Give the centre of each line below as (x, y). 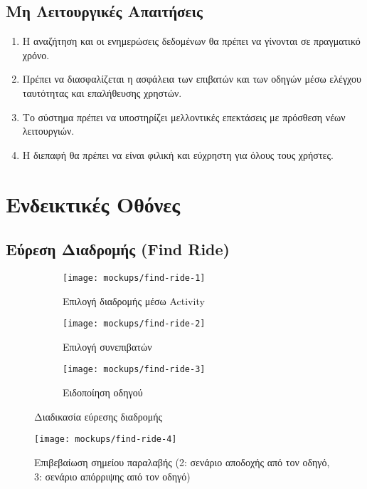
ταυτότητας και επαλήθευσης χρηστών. (102, 92)
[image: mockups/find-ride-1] (134, 278)
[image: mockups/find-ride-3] (134, 370)
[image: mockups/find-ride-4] (106, 439)
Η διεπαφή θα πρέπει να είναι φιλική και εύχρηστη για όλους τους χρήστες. (178, 154)
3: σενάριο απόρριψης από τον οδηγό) (112, 476)
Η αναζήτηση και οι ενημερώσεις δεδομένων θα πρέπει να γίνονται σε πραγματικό (191, 41)
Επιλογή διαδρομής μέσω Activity (134, 300)
